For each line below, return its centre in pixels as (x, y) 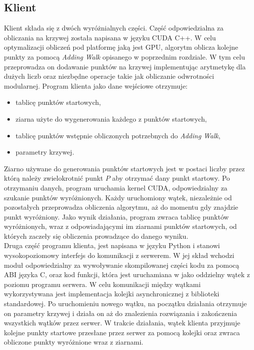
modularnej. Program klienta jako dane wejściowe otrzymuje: (96, 85)
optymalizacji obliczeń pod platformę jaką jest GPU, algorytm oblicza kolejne (121, 47)
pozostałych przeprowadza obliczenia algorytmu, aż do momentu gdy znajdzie (121, 207)
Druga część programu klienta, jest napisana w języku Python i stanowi (112, 245)
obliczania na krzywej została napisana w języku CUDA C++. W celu (110, 37)
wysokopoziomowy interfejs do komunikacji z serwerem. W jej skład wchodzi (119, 255)
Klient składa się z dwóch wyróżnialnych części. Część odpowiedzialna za (114, 28)
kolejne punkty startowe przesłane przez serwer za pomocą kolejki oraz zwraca (122, 332)
